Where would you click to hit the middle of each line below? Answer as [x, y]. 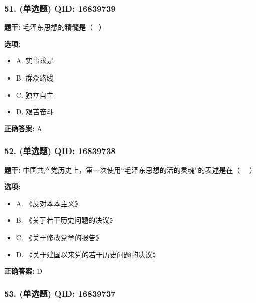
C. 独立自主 [35, 94]
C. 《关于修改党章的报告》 [59, 237]
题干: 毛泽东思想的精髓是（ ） [55, 27]
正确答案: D [23, 271]
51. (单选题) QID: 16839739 [60, 8]
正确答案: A [23, 128]
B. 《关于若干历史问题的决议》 [66, 220]
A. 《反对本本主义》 [49, 203]
